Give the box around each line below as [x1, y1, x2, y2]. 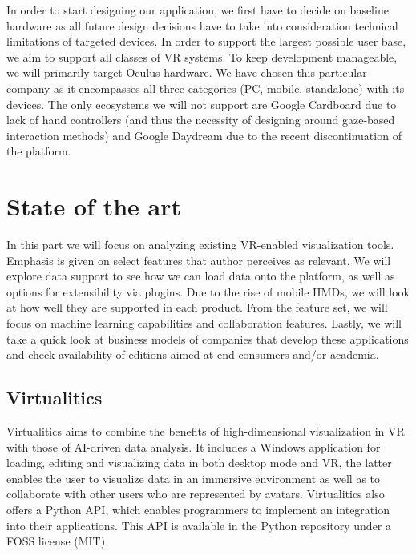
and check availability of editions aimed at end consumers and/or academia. [6, 346, 379, 363]
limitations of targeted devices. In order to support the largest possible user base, [6, 33, 406, 50]
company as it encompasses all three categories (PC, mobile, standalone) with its [6, 79, 405, 96]
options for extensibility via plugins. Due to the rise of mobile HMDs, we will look [6, 283, 410, 300]
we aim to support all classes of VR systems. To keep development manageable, [6, 48, 398, 65]
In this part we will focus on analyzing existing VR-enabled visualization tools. [6, 236, 394, 253]
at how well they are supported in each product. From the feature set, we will [6, 299, 388, 316]
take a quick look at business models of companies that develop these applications [6, 330, 409, 347]
